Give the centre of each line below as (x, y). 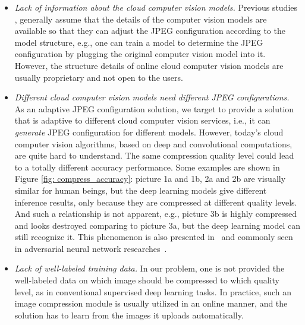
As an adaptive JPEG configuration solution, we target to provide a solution (154, 108)
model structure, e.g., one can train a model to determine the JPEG (139, 42)
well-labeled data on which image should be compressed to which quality (147, 280)
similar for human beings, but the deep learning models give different (141, 190)
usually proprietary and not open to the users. (99, 77)
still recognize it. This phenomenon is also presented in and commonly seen (154, 237)
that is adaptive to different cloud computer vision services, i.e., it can (142, 120)
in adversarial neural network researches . (91, 248)
